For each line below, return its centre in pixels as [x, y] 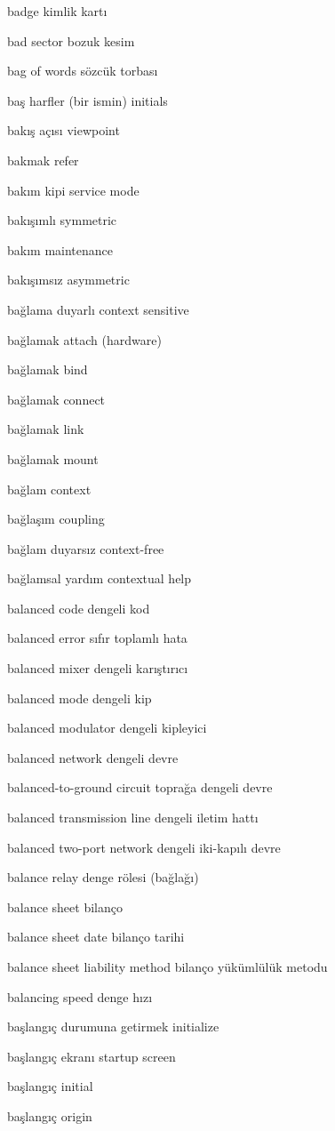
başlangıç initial [50, 1086]
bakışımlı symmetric [62, 220]
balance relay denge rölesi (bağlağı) [103, 877]
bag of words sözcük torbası [83, 71]
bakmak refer [43, 160]
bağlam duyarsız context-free [86, 548]
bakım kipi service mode [73, 190]
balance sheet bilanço [65, 906]
